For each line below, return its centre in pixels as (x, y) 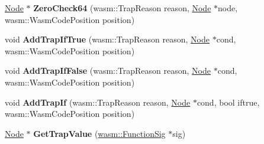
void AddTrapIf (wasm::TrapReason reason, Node (98, 102)
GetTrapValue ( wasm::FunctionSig (99, 133)
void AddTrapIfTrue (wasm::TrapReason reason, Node (107, 39)
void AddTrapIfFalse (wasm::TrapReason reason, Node (108, 71)
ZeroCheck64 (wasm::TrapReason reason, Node (122, 8)
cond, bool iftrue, (228, 102)
